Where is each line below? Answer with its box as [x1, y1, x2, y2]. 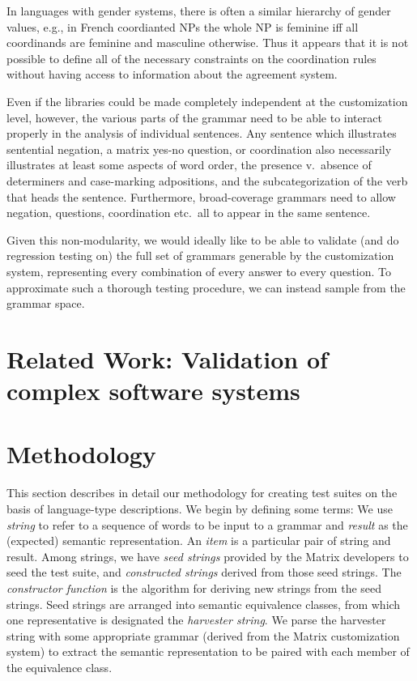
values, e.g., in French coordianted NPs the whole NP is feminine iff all [6, 18, 359, 35]
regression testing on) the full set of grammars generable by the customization [6, 247, 394, 264]
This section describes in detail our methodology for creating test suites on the [6, 484, 398, 501]
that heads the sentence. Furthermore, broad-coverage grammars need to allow [6, 188, 396, 205]
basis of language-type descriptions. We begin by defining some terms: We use [6, 500, 393, 517]
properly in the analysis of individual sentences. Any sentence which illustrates [6, 125, 397, 142]
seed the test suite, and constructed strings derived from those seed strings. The [6, 564, 402, 581]
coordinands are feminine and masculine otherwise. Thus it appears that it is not [6, 34, 409, 51]
